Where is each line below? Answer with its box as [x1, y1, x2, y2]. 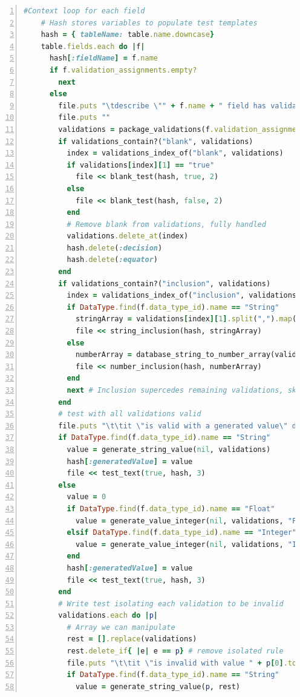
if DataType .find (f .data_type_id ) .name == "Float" [67, 504, 275, 513]
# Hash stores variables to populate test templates [41, 18, 258, 27]
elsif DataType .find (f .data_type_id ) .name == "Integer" [67, 528, 297, 537]
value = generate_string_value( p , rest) [75, 682, 240, 691]
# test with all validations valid [58, 410, 201, 419]
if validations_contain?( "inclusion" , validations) [58, 279, 271, 288]
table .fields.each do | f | [41, 42, 145, 51]
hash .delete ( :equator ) [67, 255, 158, 264]
